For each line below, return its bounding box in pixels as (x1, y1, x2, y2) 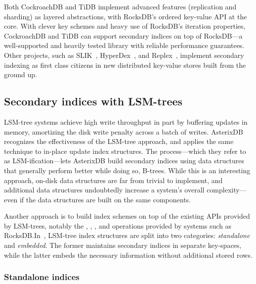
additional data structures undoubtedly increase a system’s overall (4, 185, 205, 195)
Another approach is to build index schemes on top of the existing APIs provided (4, 211, 250, 221)
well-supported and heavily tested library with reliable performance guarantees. (4, 40, 245, 50)
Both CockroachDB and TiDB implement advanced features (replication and (4, 1, 237, 11)
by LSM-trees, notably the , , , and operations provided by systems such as (4, 220, 232, 231)
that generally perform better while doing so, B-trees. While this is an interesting (4, 165, 251, 175)
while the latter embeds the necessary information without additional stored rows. (4, 249, 253, 260)
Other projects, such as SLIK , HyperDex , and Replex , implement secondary (4, 49, 244, 60)
